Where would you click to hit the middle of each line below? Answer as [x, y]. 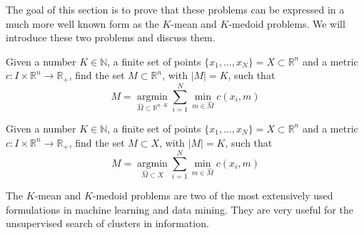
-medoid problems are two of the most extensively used [213, 195]
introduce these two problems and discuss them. [111, 37]
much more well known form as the [82, 23]
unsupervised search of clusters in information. [107, 223]
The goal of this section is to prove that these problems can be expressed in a [175, 9]
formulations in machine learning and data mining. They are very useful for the [180, 209]
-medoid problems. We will [287, 23]
